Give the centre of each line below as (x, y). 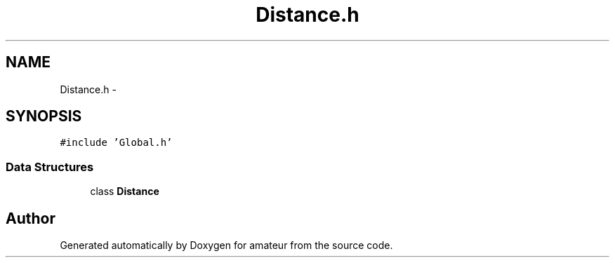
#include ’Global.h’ (116, 143)
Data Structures (50, 167)
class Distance (125, 191)
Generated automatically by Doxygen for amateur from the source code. (226, 245)
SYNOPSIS (44, 116)
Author (31, 218)
